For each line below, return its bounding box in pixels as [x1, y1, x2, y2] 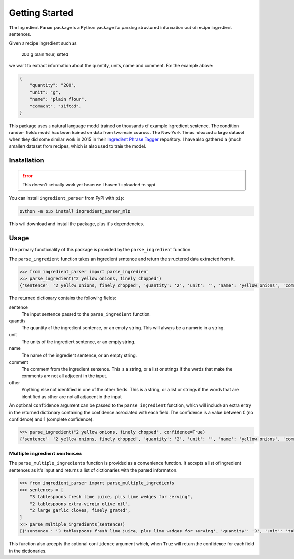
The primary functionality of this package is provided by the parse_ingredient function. [9, 247, 192, 253]
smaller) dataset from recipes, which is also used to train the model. [9, 143, 147, 149]
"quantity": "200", [29, 82, 77, 88]
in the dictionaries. [9, 548, 47, 554]
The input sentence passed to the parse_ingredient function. [21, 311, 151, 317]
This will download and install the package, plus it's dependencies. [9, 221, 144, 227]
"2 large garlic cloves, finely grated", [29, 508, 131, 513]
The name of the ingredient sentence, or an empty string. [21, 352, 137, 358]
